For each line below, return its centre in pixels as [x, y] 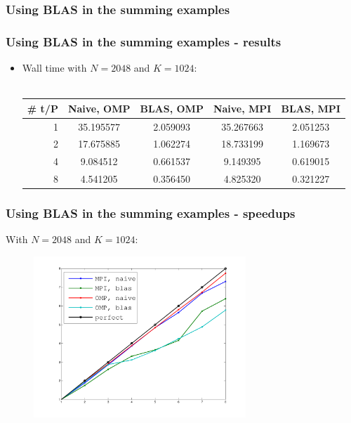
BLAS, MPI [311, 108]
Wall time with [54, 68]
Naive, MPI [242, 108]
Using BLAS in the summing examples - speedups [151, 213]
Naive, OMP [99, 108]
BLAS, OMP [172, 108]
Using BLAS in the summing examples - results [144, 41]
